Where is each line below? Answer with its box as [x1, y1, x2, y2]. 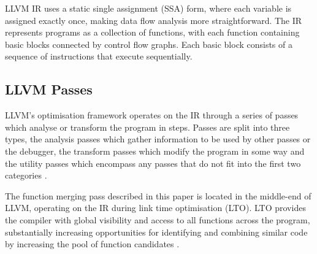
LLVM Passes [5, 80, 93, 99]
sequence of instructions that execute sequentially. [5, 50, 193, 63]
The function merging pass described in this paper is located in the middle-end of [5, 189, 311, 202]
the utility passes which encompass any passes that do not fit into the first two [5, 156, 301, 169]
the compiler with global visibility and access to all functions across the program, [5, 213, 310, 226]
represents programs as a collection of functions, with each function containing [5, 26, 300, 39]
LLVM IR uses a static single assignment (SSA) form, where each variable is [5, 2, 292, 14]
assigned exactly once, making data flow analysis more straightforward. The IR [5, 13, 302, 26]
